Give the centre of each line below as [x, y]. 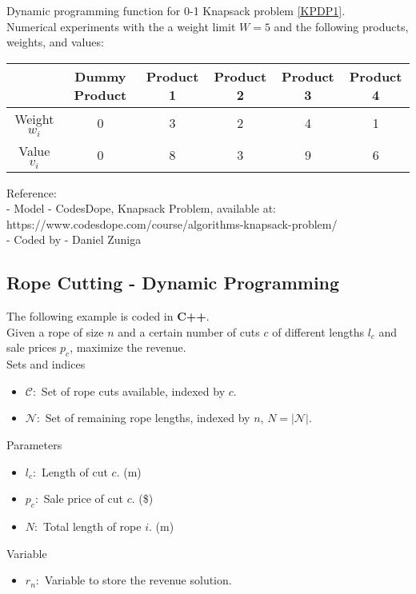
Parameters [34, 445]
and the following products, [341, 26]
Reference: [32, 192]
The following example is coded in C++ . [108, 316]
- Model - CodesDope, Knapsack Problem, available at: [141, 208]
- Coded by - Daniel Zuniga [74, 239]
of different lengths [318, 331]
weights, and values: [55, 42]
